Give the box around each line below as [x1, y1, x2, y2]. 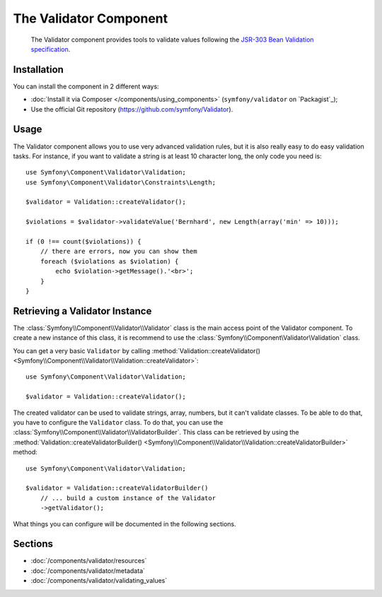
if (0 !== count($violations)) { [25, 237, 141, 246]
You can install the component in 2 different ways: [13, 82, 159, 90]
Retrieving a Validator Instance [13, 305, 152, 317]
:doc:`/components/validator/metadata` [30, 566, 145, 575]
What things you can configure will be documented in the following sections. [13, 519, 236, 528]
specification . [30, 45, 71, 53]
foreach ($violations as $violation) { [40, 257, 179, 265]
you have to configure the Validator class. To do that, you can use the [13, 418, 224, 427]
